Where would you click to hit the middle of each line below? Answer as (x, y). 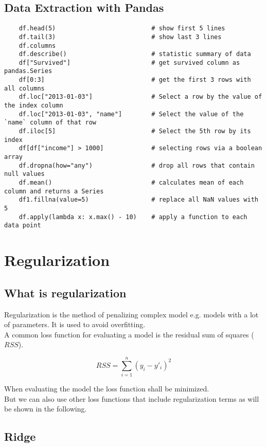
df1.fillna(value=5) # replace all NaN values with (138, 200)
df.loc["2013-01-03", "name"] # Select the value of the (131, 114)
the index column (34, 106)
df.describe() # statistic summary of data (135, 54)
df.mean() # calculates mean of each (131, 183)
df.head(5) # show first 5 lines (122, 29)
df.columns (37, 46)
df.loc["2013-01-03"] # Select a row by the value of (140, 97)
